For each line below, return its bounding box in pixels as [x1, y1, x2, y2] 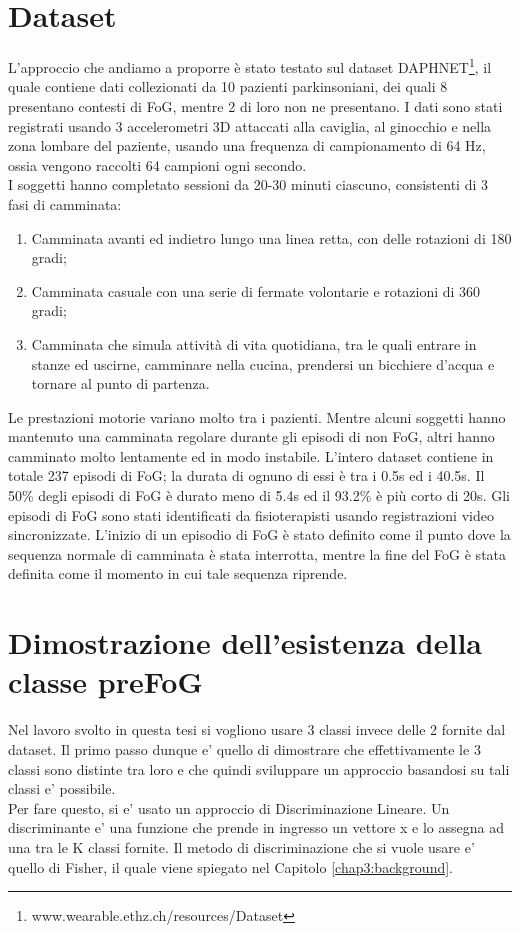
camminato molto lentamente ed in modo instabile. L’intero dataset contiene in [8, 445, 494, 466]
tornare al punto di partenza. [31, 373, 210, 394]
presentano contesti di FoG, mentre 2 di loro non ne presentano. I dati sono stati [8, 95, 503, 116]
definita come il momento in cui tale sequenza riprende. [8, 563, 348, 584]
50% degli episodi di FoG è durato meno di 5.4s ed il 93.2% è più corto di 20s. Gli [8, 485, 510, 506]
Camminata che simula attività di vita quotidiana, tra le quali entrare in [31, 333, 477, 354]
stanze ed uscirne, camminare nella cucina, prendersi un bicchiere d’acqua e [31, 353, 495, 374]
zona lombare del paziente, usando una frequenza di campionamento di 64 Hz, [8, 135, 486, 156]
